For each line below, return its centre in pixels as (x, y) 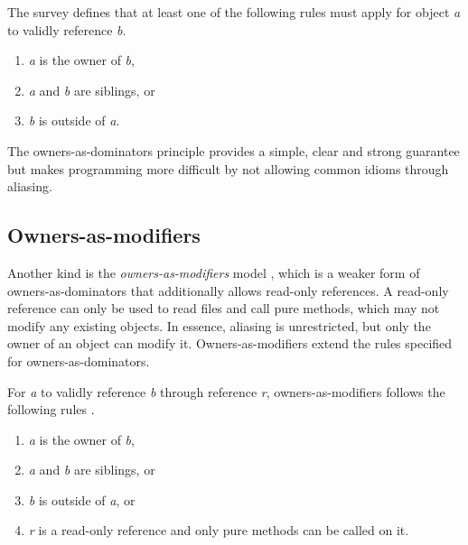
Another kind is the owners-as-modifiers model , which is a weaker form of (214, 272)
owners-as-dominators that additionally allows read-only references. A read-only (228, 290)
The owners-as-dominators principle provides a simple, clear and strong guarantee (234, 150)
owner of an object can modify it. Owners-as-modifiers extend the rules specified (230, 343)
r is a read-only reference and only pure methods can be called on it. (219, 530)
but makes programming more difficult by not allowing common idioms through (228, 168)
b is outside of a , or (82, 499)
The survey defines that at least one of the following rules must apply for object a (234, 12)
